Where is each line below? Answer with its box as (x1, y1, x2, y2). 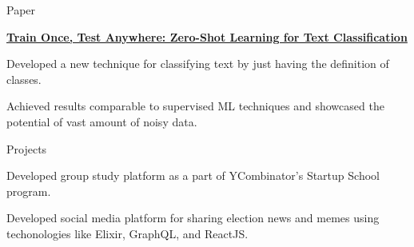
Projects (6, 140, 47, 157)
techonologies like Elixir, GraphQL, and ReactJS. (6, 225, 249, 241)
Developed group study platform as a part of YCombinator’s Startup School (6, 167, 380, 184)
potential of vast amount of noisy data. (6, 113, 197, 129)
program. (6, 182, 51, 199)
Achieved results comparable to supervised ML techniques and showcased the (6, 98, 384, 114)
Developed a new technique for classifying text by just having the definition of (6, 55, 389, 72)
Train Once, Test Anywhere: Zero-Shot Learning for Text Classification (6, 28, 408, 45)
